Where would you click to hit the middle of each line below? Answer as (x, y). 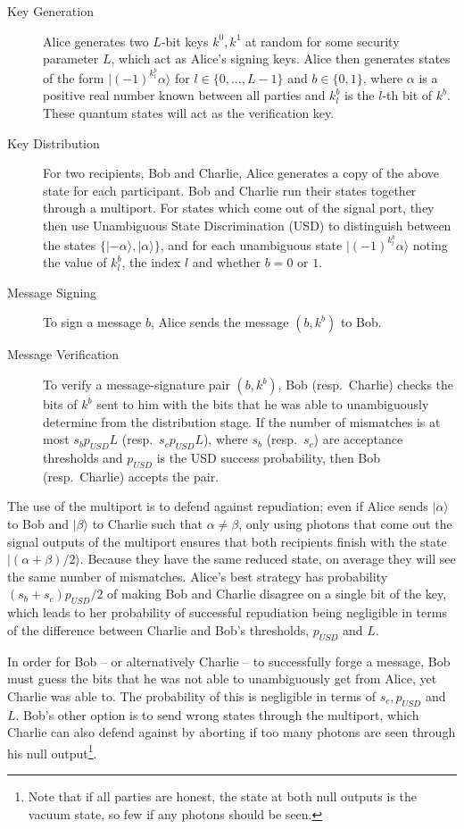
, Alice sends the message (220, 322)
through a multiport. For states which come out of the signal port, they (239, 208)
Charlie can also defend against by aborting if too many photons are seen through (232, 732)
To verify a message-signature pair (137, 385)
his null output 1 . (52, 751)
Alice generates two (96, 41)
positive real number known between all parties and (184, 95)
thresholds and (83, 458)
